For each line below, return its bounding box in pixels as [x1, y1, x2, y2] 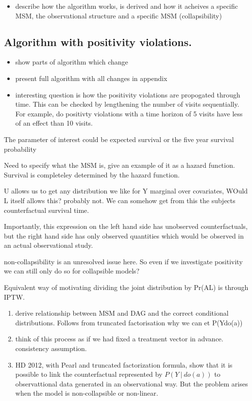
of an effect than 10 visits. [15, 118, 93, 128]
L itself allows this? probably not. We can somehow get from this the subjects [4, 195, 235, 205]
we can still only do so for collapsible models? [4, 266, 140, 276]
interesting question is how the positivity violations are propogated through [15, 89, 240, 99]
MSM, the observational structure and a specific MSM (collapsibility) [15, 10, 222, 20]
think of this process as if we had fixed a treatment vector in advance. [15, 334, 223, 344]
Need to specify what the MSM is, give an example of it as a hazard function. [4, 160, 235, 170]
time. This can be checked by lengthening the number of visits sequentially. [15, 99, 239, 109]
